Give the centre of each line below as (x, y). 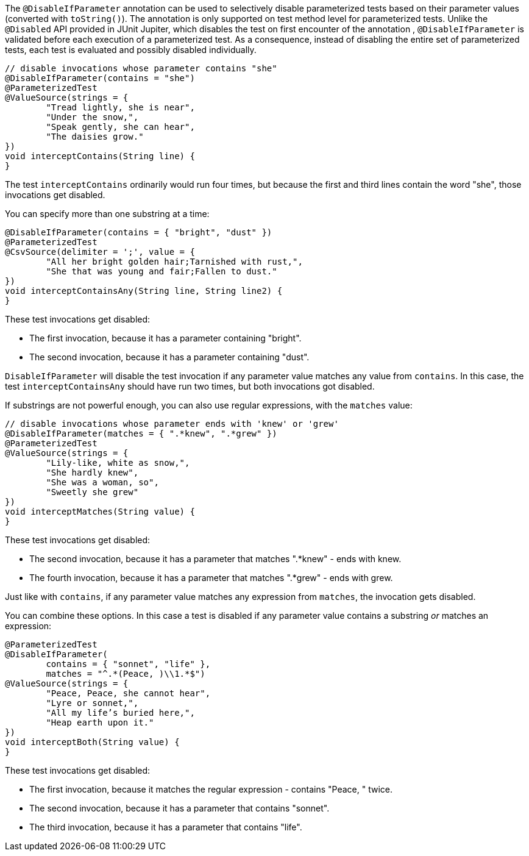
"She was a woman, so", (102, 482)
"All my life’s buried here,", (120, 713)
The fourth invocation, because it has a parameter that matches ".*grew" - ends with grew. (211, 578)
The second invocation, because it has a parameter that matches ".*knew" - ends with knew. (215, 559)
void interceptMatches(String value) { (100, 512)
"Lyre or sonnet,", (92, 703)
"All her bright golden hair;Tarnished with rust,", (174, 262)
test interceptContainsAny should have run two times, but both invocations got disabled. (190, 386)
